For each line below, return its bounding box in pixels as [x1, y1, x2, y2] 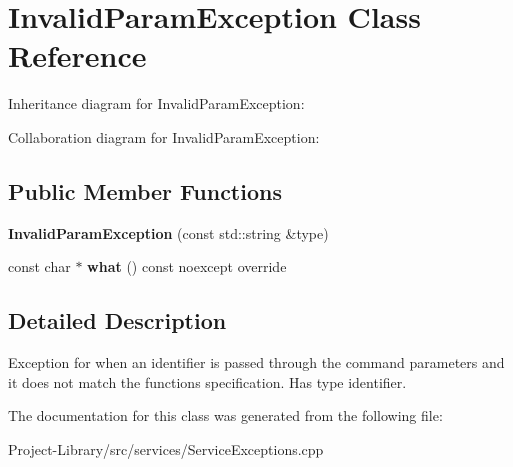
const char [8, 256, 71, 277]
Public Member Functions [8, 175, 282, 206]
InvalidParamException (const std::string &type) [8, 222, 329, 243]
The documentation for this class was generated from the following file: [8, 405, 443, 426]
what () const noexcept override [87, 256, 287, 277]
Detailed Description [8, 305, 227, 336]
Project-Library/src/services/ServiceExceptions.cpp [8, 438, 324, 459]
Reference [8, 35, 147, 76]
